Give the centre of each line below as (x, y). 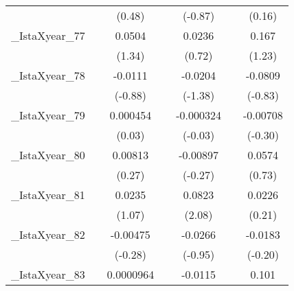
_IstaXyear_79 (48, 115)
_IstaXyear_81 (48, 195)
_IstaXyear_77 (48, 35)
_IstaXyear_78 (48, 75)
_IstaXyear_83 (48, 274)
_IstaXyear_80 (48, 155)
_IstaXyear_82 (48, 234)
